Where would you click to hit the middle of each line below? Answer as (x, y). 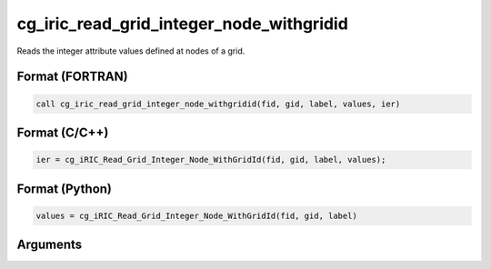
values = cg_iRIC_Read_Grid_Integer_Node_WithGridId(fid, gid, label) (197, 215)
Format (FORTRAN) (72, 77)
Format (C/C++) (63, 132)
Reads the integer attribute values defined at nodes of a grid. (131, 51)
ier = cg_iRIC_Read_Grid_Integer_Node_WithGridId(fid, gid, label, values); (211, 160)
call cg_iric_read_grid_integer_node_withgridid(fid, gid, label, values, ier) (218, 104)
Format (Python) (65, 189)
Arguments (50, 245)
